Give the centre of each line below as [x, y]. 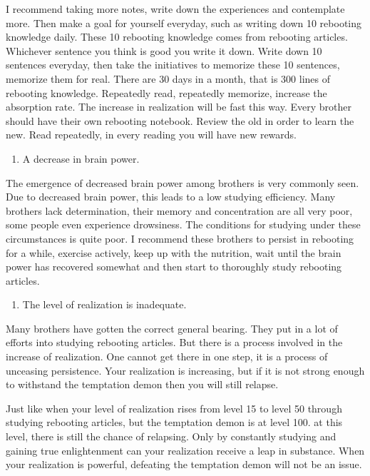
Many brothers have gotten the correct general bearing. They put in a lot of [172, 328]
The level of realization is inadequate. [104, 304]
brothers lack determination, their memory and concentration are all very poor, [179, 210]
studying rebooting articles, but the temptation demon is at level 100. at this [174, 422]
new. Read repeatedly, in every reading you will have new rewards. [151, 135]
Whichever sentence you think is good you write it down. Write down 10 [164, 50]
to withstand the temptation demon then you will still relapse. [142, 384]
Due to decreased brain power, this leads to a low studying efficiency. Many [171, 197]
